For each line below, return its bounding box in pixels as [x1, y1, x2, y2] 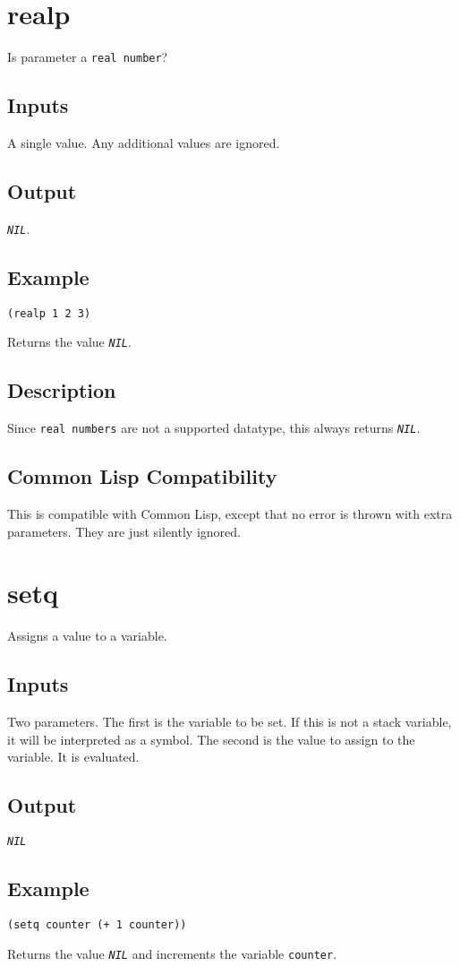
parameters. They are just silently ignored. [7, 522, 241, 540]
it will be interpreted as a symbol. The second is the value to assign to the [7, 729, 415, 748]
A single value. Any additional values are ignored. [7, 133, 280, 151]
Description [7, 376, 116, 404]
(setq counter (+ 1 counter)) [7, 918, 187, 931]
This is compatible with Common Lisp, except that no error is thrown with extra [7, 505, 453, 523]
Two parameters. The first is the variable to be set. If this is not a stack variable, [7, 712, 452, 731]
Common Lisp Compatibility [7, 462, 277, 490]
